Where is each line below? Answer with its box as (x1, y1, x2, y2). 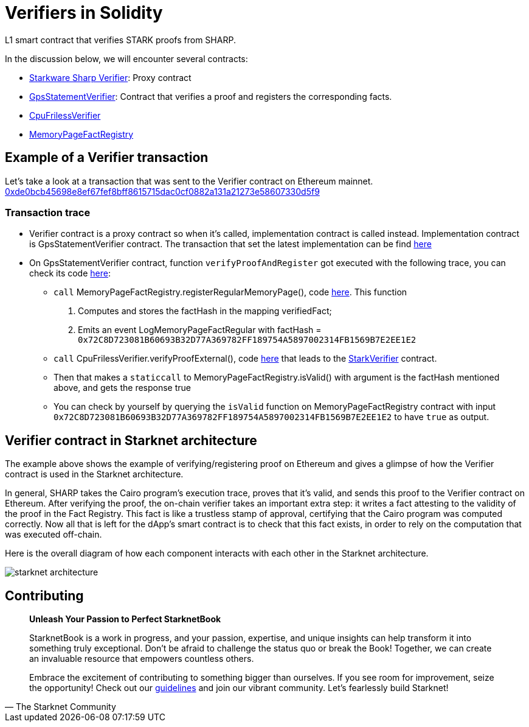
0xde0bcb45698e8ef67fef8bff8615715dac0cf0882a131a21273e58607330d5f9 (5, 186, 320, 197)
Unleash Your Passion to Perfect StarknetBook (29, 614, 221, 625)
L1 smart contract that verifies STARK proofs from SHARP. (5, 34, 236, 45)
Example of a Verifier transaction (5, 150, 209, 166)
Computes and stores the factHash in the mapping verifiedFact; (78, 306, 332, 317)
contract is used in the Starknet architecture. (5, 469, 184, 480)
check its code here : (29, 268, 111, 279)
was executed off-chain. (5, 529, 102, 540)
